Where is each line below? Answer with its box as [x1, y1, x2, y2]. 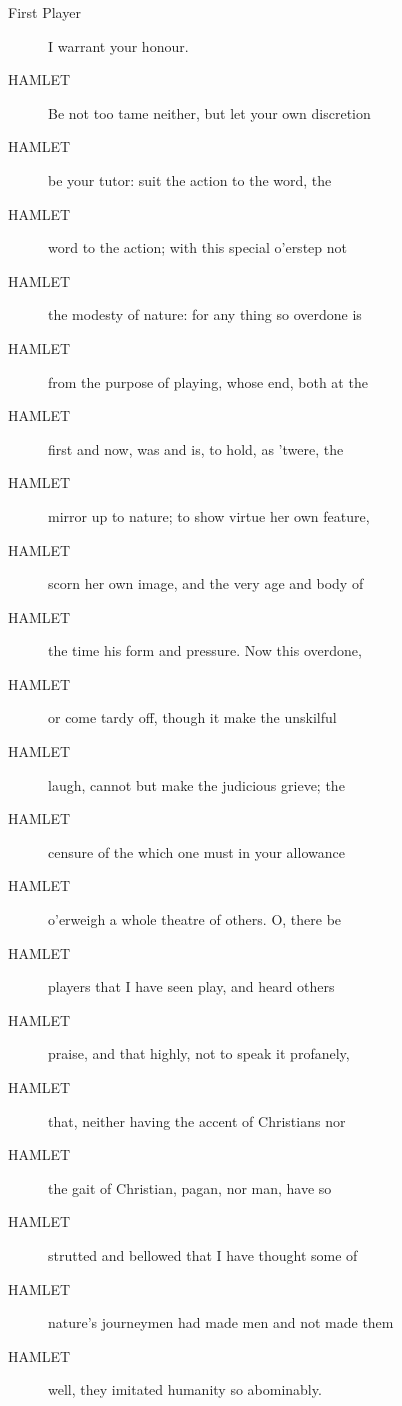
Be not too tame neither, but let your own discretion [48, 102, 371, 123]
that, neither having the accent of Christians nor [48, 1110, 346, 1131]
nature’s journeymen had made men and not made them [48, 1312, 394, 1333]
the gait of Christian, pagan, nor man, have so [48, 1177, 332, 1198]
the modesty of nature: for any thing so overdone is [48, 304, 362, 325]
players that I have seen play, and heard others [48, 976, 335, 997]
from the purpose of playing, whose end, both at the [48, 371, 368, 392]
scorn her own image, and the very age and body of [48, 573, 364, 594]
